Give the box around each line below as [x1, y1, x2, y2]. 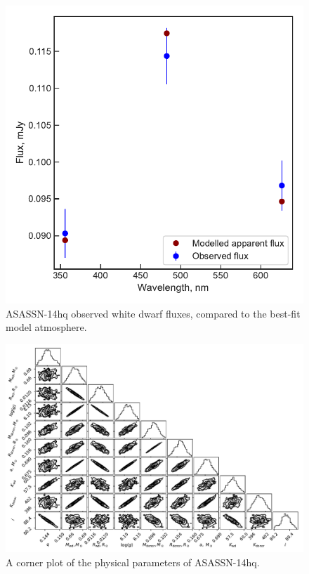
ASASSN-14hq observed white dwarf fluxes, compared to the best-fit [6, 306, 301, 320]
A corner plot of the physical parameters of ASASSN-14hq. [6, 554, 260, 569]
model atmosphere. [6, 320, 87, 334]
